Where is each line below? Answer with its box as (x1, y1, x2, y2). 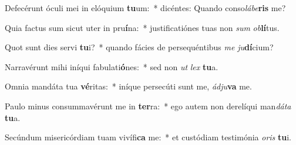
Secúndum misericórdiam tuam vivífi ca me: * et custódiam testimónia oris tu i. (5, 131, 292, 143)
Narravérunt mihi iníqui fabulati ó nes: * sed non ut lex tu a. (5, 60, 218, 72)
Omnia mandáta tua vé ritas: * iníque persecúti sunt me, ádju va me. (5, 80, 252, 92)
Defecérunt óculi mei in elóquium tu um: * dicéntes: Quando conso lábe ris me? (5, 2, 286, 13)
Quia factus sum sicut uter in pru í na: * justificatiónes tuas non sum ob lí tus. (5, 21, 280, 33)
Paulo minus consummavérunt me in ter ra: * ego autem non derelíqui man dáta (5, 99, 291, 112)
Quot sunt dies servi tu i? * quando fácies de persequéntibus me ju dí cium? (5, 41, 274, 53)
